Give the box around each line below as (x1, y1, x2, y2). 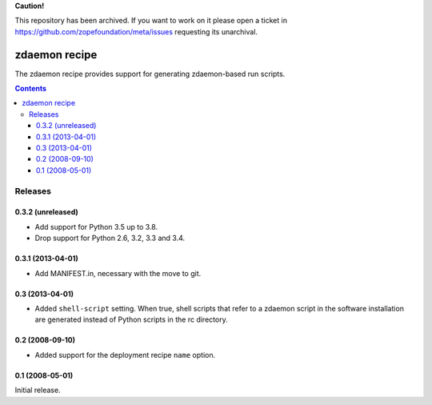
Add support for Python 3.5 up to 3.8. (34, 222, 158, 231)
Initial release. (14, 385, 61, 395)
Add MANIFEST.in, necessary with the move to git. (34, 268, 202, 278)
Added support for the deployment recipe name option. (34, 350, 216, 359)
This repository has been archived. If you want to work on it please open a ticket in (14, 16, 288, 26)
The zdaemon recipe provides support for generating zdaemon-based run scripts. (14, 69, 286, 78)
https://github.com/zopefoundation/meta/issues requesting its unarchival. (14, 26, 258, 36)
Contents (14, 84, 47, 94)
